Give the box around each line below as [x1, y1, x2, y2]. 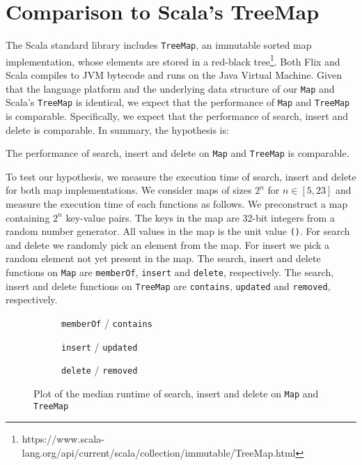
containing [6, 210, 50, 224]
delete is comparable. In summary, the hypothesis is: [6, 122, 229, 137]
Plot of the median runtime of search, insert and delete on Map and [33, 386, 319, 400]
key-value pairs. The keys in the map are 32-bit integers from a [65, 210, 335, 224]
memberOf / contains [61, 315, 152, 330]
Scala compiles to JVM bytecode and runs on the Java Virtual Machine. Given [6, 68, 342, 82]
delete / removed [61, 363, 138, 377]
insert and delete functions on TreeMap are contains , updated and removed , [6, 278, 331, 293]
